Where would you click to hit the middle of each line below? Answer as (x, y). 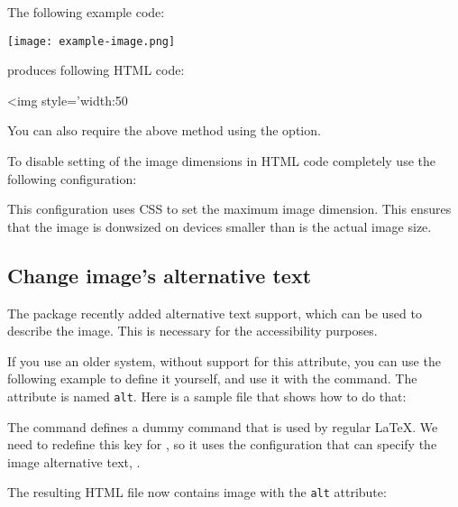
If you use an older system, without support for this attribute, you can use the (224, 360)
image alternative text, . (74, 461)
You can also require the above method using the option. (164, 130)
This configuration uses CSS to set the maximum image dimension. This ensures (229, 209)
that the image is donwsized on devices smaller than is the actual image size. (220, 226)
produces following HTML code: (96, 70)
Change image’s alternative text (160, 275)
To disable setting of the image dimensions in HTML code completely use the (221, 161)
